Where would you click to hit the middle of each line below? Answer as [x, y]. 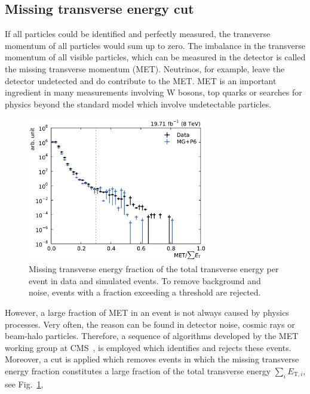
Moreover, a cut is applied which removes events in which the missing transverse [152, 359]
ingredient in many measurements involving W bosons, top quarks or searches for [154, 92]
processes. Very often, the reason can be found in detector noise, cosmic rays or [150, 324]
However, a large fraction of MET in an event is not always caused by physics [147, 312]
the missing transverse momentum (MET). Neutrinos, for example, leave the [145, 68]
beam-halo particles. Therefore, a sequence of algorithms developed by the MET [152, 336]
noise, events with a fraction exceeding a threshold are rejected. [145, 292]
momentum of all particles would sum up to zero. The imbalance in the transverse [155, 45]
